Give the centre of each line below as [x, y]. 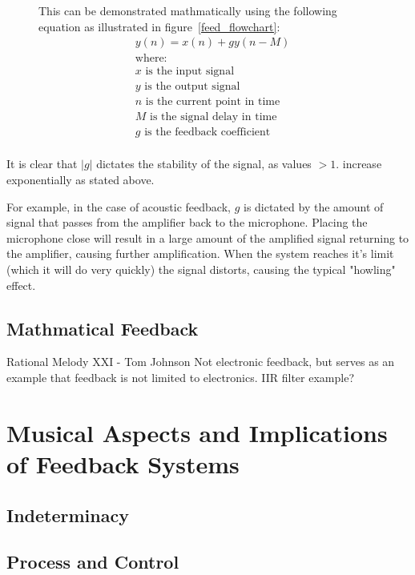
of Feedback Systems [123, 463]
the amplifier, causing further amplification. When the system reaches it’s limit [200, 253]
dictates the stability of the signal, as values [204, 164]
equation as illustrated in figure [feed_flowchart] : [159, 26]
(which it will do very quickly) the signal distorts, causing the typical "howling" [201, 269]
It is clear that [42, 164]
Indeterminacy [68, 515]
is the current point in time [213, 102]
